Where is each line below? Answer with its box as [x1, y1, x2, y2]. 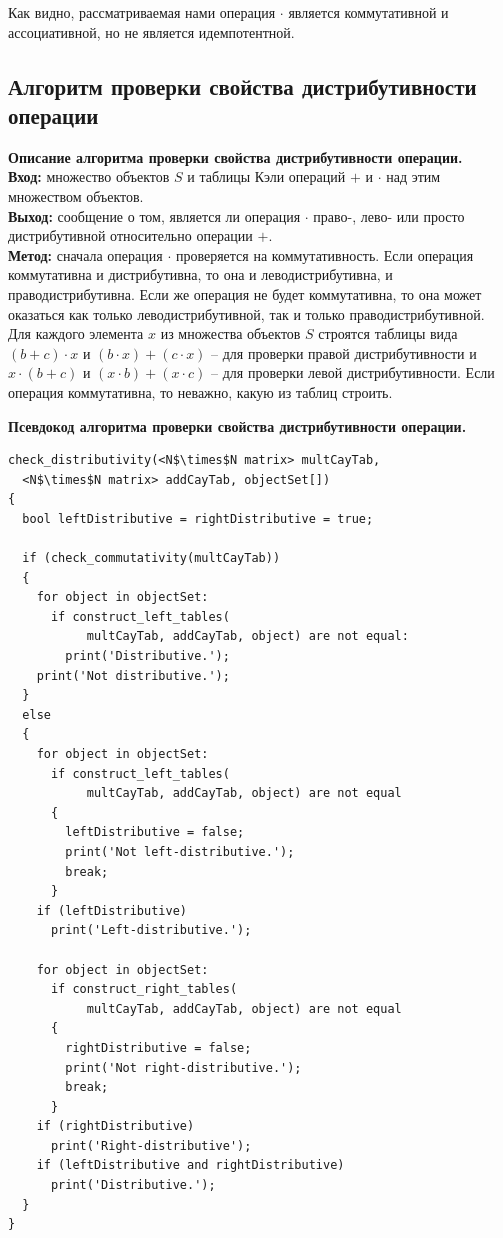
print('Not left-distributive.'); [65, 844, 295, 859]
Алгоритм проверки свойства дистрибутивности [8, 70, 477, 101]
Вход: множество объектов [8, 166, 170, 187]
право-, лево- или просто [313, 205, 465, 226]
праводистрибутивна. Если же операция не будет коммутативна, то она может [8, 283, 482, 304]
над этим [386, 166, 441, 187]
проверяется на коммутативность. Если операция [175, 244, 474, 265]
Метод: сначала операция [8, 244, 163, 265]
